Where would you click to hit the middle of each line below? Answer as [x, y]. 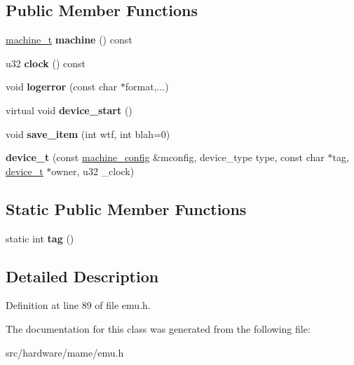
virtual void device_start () [69, 110]
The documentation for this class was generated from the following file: [158, 328]
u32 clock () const [46, 63]
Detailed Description [82, 276]
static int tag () [40, 238]
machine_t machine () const [69, 40]
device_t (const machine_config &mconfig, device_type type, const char [165, 157]
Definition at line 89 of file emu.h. [78, 305]
